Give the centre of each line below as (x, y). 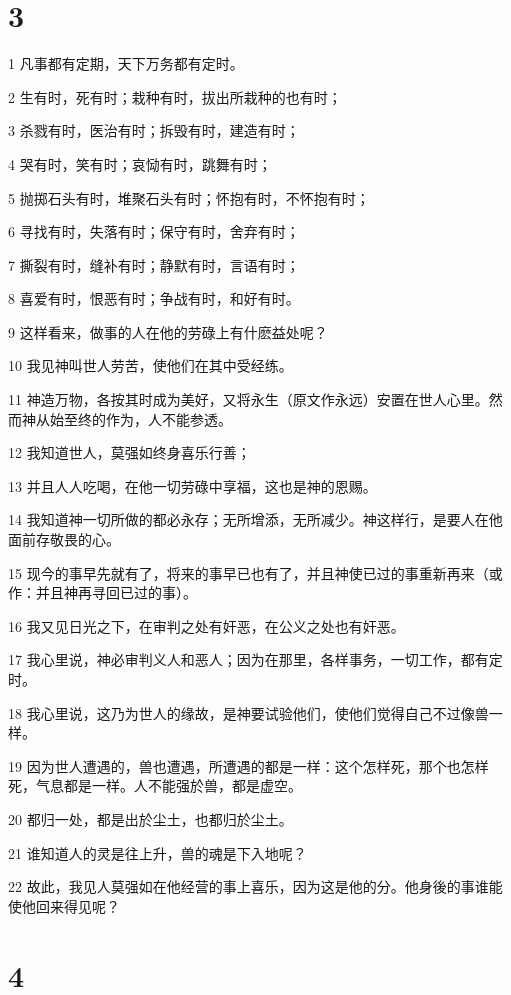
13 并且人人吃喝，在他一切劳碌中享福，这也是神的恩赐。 (192, 485)
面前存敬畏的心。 (64, 539)
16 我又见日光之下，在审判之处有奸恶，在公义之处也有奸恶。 (206, 625)
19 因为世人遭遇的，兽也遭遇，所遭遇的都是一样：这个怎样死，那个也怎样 (248, 765)
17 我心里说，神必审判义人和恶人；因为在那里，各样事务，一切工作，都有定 (255, 659)
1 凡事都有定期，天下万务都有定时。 (126, 63)
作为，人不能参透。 (168, 418)
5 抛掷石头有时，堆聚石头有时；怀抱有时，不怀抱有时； (189, 197)
